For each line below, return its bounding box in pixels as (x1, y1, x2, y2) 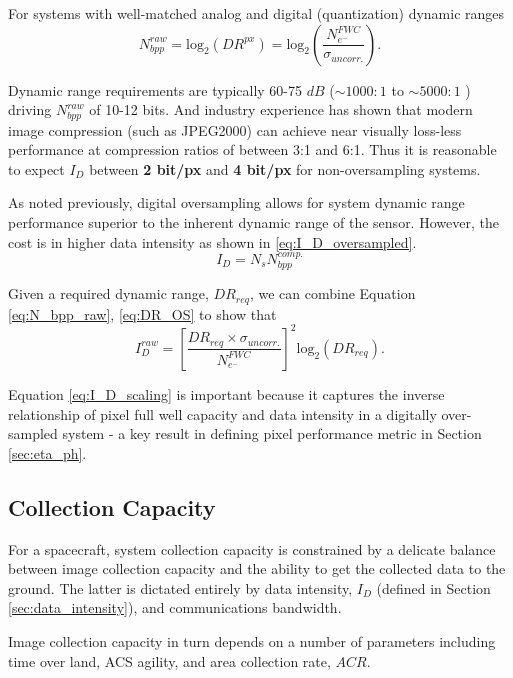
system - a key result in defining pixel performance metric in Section (62, 423, 482, 444)
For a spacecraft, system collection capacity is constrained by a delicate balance (8, 538, 496, 559)
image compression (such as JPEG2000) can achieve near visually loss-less (8, 119, 462, 140)
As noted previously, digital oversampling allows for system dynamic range (8, 192, 465, 213)
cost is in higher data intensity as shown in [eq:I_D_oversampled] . (8, 231, 417, 252)
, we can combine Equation (249, 283, 416, 304)
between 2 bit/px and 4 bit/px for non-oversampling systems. (89, 158, 481, 179)
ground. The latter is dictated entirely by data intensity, (8, 577, 353, 598)
